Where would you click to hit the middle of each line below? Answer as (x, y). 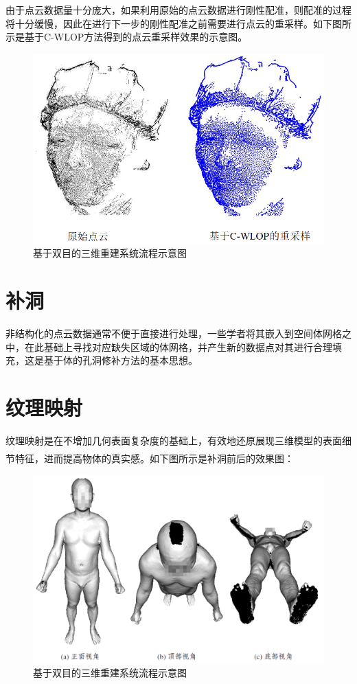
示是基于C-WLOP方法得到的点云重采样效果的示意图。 (127, 37)
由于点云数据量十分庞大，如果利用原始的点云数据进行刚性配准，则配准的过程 (178, 10)
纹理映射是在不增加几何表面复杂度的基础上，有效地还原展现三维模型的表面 (174, 441)
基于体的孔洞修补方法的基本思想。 (120, 360)
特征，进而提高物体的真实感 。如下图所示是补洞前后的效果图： (154, 458)
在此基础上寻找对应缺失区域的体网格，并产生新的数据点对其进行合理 (178, 346)
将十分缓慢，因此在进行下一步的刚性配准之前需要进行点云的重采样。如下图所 (178, 23)
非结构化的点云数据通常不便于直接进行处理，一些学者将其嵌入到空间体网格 (174, 333)
